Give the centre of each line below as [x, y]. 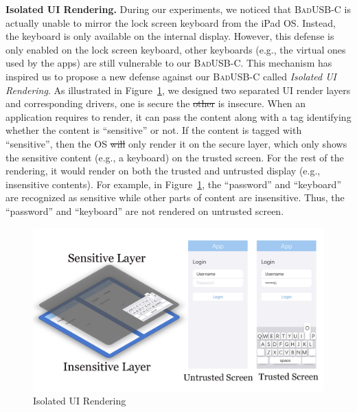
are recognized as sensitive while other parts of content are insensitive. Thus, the [175, 197]
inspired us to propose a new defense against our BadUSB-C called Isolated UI [171, 76]
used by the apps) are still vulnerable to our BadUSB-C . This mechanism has [169, 63]
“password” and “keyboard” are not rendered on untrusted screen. [145, 210]
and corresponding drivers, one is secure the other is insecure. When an [156, 103]
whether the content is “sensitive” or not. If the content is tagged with [154, 130]
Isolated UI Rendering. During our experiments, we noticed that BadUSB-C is [178, 9]
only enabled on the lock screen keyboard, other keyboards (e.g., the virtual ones [176, 49]
